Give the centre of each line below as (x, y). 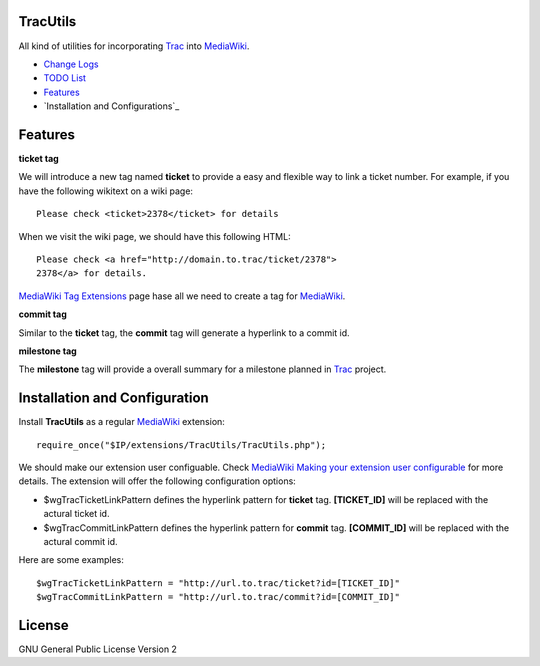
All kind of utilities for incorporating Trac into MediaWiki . (134, 46)
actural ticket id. (76, 514)
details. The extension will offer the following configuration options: (157, 481)
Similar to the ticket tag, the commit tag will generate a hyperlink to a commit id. (184, 332)
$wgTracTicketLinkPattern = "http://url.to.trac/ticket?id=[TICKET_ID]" (218, 583)
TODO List (65, 78)
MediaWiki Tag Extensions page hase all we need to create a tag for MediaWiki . (182, 296)
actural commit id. (81, 541)
